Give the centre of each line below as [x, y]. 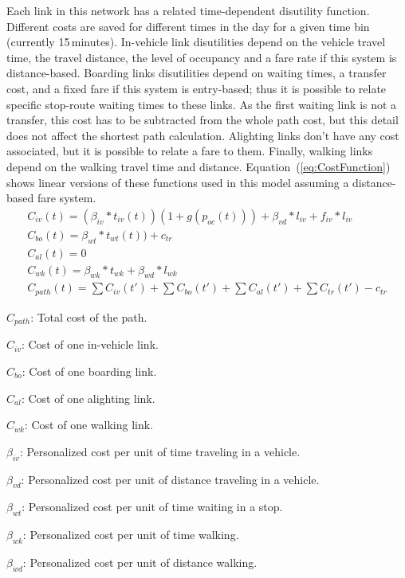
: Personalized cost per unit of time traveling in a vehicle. [160, 451]
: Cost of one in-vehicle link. [90, 344]
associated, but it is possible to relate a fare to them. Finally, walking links [190, 151]
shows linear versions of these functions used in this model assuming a [178, 182]
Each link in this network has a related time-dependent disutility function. [188, 10]
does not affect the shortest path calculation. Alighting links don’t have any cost [203, 135]
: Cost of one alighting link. [88, 398]
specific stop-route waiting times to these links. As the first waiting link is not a [202, 104]
